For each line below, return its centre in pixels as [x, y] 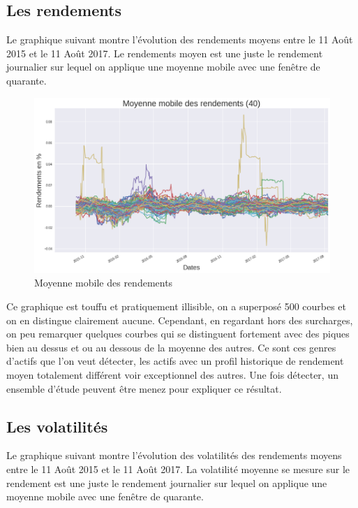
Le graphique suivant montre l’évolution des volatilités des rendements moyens [174, 455]
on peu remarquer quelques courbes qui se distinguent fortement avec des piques [178, 334]
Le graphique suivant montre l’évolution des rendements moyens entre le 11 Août [180, 39]
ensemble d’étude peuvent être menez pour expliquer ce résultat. [144, 388]
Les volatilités [57, 426]
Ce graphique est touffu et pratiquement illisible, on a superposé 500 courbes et [177, 306]
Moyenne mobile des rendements [104, 283]
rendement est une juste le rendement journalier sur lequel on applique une [167, 482]
